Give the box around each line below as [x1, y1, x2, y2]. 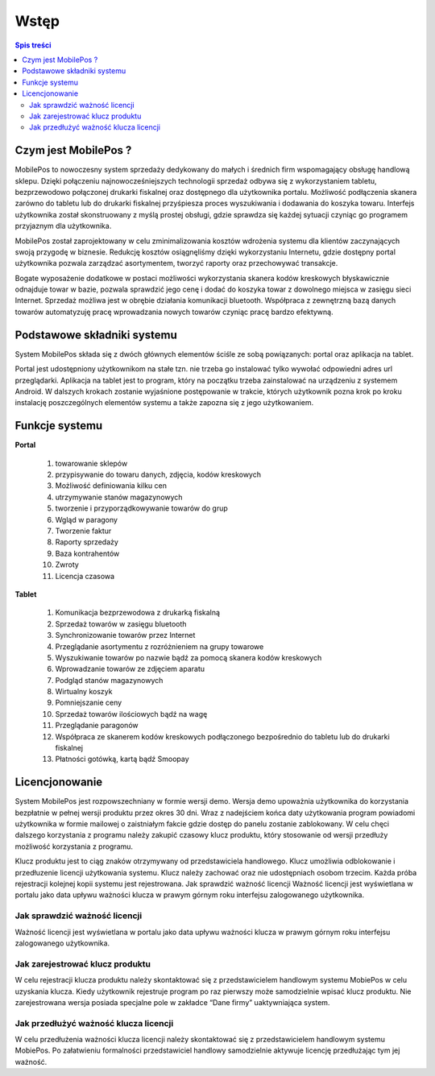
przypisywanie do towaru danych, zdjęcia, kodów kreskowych [55, 470, 262, 479]
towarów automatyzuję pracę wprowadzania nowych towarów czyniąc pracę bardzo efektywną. [14, 307, 333, 317]
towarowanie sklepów [55, 458, 128, 468]
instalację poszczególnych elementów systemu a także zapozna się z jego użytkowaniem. [14, 398, 314, 408]
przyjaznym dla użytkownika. [14, 221, 112, 231]
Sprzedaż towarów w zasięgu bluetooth [55, 619, 187, 628]
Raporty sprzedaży [55, 537, 118, 547]
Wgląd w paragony [55, 515, 118, 524]
